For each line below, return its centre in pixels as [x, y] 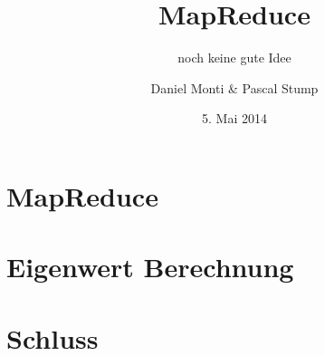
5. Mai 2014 [234, 118]
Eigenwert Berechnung [150, 267]
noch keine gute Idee [234, 58]
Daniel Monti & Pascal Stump [234, 87]
